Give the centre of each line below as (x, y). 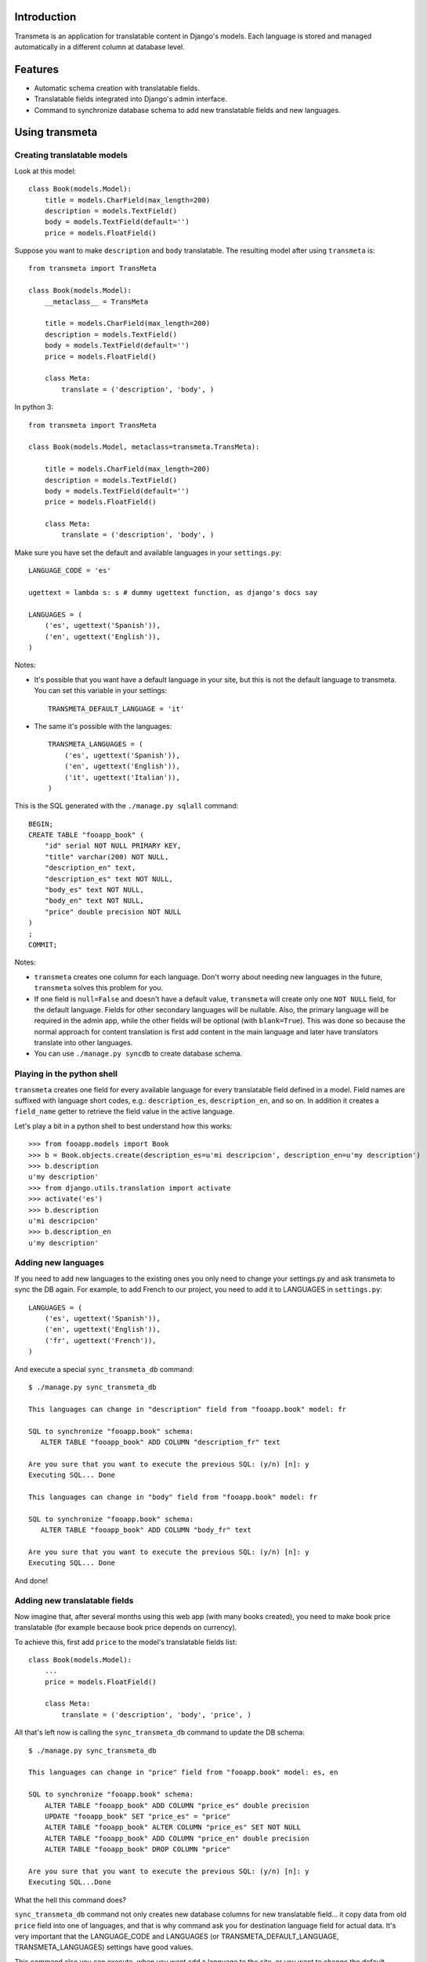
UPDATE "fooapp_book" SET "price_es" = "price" (138, 1816)
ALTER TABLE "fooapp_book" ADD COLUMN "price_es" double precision (177, 1805)
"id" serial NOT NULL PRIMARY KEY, (113, 846)
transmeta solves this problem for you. (99, 988)
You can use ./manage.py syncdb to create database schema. (138, 1054)
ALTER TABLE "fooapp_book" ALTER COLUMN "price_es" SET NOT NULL (173, 1827)
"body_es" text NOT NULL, (94, 890)
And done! (31, 1581)
